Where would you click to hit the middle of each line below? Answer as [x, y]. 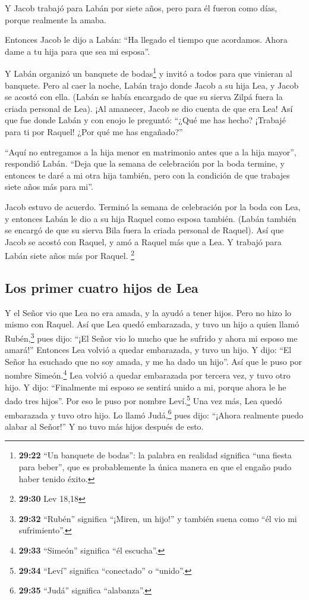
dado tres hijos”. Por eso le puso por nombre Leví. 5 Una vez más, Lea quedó [144, 400]
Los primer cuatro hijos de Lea [102, 287]
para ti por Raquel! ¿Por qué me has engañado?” [94, 132]
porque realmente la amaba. [56, 19]
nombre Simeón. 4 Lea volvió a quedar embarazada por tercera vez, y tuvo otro [148, 374]
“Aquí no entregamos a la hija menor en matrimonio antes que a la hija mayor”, [151, 151]
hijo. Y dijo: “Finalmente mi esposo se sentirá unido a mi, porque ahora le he [146, 387]
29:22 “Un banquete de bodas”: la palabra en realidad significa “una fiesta [155, 455]
